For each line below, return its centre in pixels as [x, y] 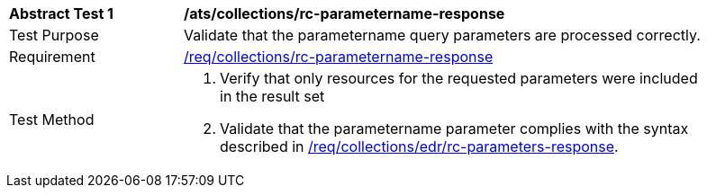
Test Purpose [54, 35]
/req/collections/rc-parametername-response [339, 57]
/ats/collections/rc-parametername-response [344, 13]
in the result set [272, 96]
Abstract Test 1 [61, 13]
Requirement [52, 57]
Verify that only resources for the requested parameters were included [459, 78]
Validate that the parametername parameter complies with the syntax [454, 129]
